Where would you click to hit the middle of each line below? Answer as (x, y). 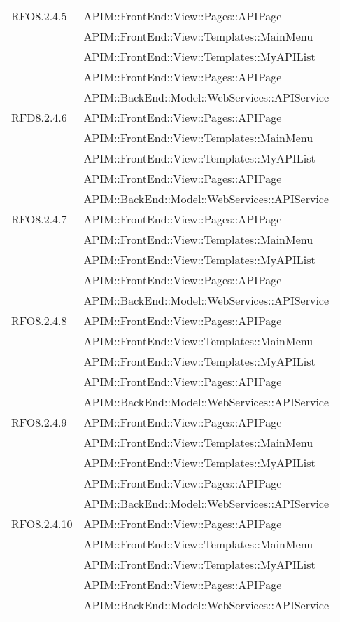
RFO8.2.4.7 (39, 219)
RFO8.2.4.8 (39, 320)
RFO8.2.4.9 (39, 422)
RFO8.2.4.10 (42, 524)
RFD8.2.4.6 (39, 117)
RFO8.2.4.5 (39, 16)
